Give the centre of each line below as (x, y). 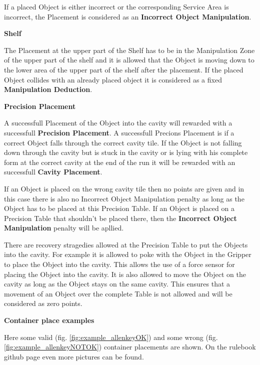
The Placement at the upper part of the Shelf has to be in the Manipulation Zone (129, 50)
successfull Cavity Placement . (53, 172)
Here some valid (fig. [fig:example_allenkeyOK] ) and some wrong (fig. (111, 337)
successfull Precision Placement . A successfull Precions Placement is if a (119, 132)
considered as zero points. (43, 303)
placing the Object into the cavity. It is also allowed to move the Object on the (125, 274)
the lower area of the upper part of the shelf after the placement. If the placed (124, 69)
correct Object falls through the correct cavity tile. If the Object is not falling (123, 142)
